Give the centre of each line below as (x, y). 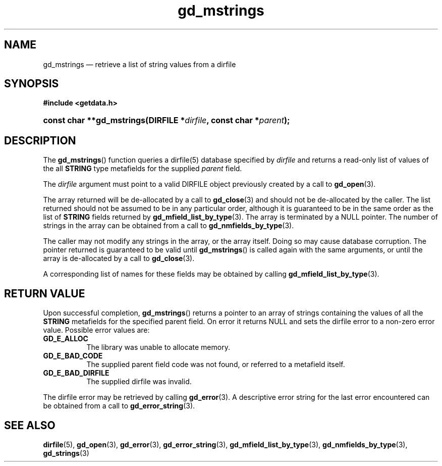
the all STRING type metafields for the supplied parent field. (143, 169)
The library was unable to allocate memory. (158, 347)
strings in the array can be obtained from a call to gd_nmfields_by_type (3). (169, 226)
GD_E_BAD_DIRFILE (76, 373)
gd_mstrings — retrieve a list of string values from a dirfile (140, 64)
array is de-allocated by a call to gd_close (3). (119, 258)
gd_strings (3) (66, 453)
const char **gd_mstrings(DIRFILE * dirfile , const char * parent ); (167, 120)
